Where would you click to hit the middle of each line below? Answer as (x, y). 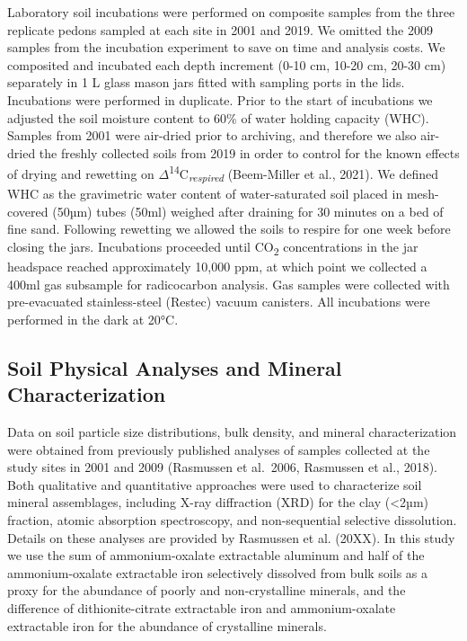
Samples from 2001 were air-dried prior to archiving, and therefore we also (212, 135)
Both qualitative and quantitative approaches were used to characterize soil (215, 484)
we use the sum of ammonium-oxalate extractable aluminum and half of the (216, 555)
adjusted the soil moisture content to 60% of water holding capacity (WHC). (218, 117)
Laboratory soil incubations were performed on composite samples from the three (231, 12)
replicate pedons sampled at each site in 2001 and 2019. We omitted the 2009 (220, 29)
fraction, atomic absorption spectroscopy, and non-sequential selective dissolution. (232, 519)
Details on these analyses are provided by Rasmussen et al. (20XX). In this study (231, 537)
